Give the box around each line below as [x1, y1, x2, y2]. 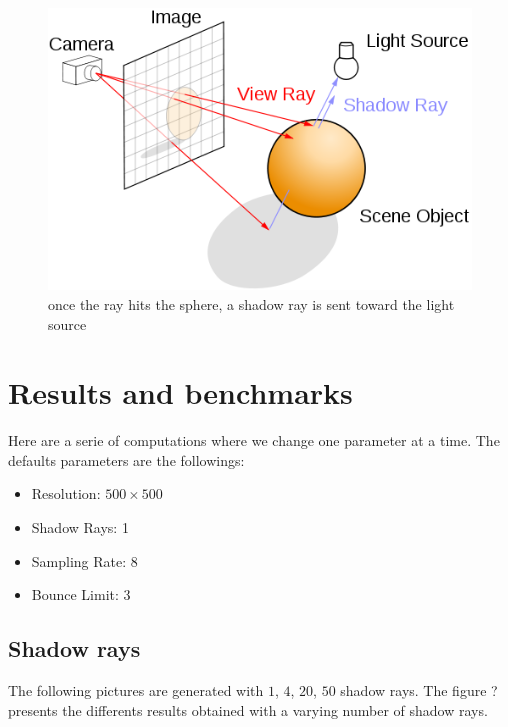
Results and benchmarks [8, 372, 353, 413]
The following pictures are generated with [8, 680, 264, 701]
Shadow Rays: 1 [31, 517, 129, 538]
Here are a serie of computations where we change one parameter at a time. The [8, 430, 500, 451]
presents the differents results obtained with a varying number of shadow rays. [8, 699, 488, 720]
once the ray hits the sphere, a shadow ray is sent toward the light [48, 293, 455, 314]
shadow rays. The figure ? [340, 680, 498, 701]
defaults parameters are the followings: [8, 449, 245, 470]
